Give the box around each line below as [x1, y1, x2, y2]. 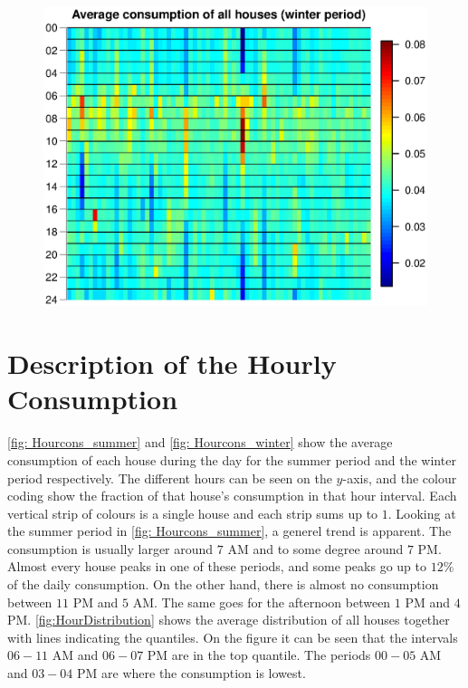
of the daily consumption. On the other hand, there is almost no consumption [7, 575, 439, 594]
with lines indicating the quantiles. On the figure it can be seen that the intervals [7, 627, 458, 646]
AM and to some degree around [227, 539, 404, 558]
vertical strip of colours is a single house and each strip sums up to [7, 503, 378, 522]
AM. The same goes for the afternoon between [132, 592, 391, 611]
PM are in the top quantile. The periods [147, 645, 371, 664]
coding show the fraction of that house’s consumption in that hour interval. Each [7, 486, 457, 505]
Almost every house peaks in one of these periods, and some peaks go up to [7, 557, 426, 576]
